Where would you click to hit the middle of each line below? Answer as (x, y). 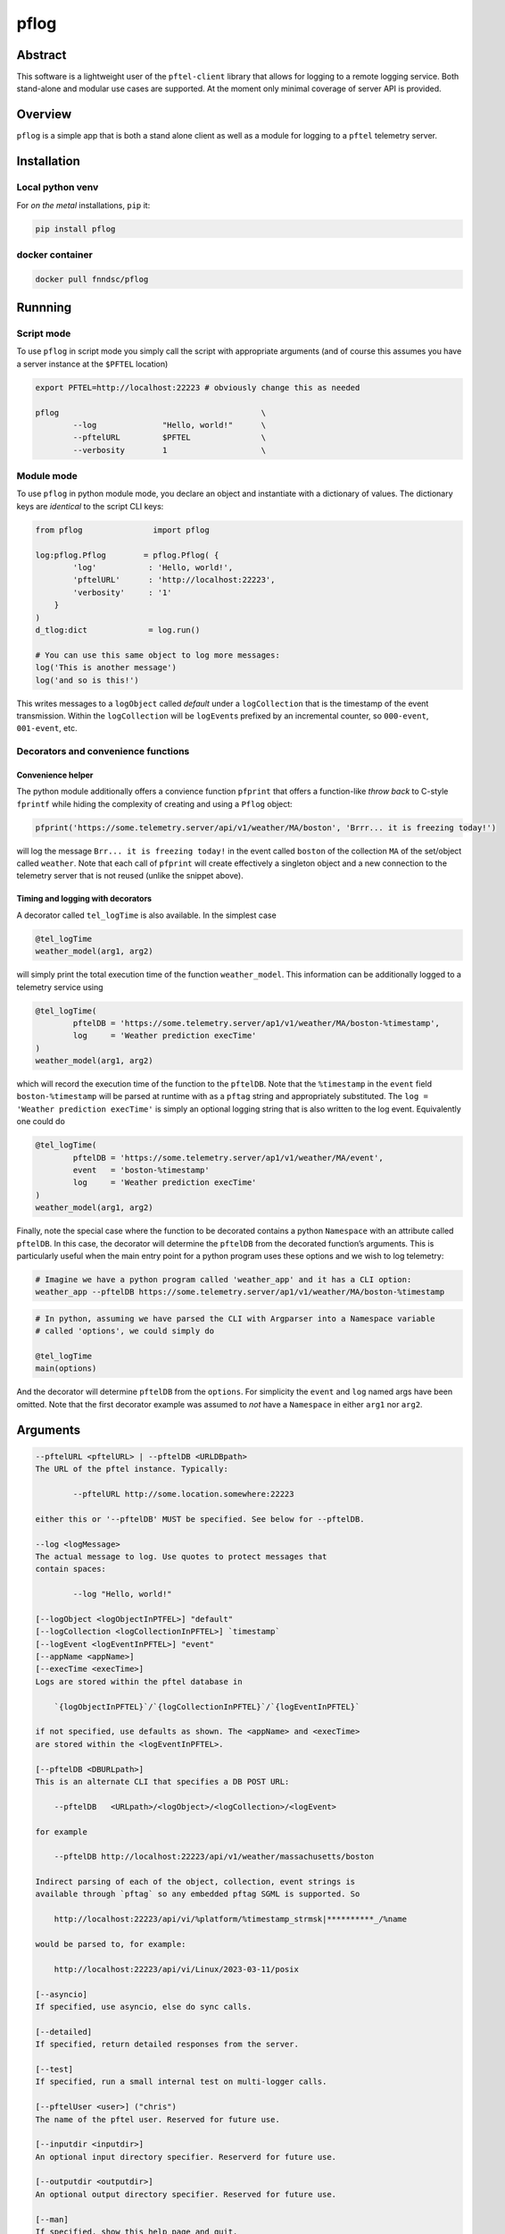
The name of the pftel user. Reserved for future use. (157, 2119)
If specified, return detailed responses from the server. (167, 2045)
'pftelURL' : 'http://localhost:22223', (174, 580)
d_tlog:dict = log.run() (118, 630)
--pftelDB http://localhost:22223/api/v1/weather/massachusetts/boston (214, 1857)
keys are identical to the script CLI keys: (90, 506)
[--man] (52, 2219)
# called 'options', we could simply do (124, 1331)
